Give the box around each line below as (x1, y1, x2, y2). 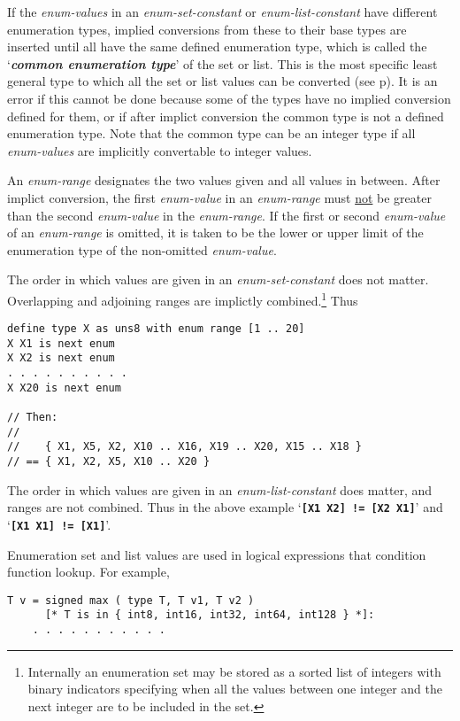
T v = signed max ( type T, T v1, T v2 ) (7, 593, 255, 607)
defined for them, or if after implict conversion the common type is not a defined (7, 106, 444, 125)
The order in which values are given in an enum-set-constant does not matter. (7, 270, 429, 289)
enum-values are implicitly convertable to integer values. (7, 141, 312, 159)
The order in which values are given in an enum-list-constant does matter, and (7, 480, 433, 499)
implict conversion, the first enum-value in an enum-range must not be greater (7, 188, 432, 206)
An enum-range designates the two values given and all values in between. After (7, 171, 441, 190)
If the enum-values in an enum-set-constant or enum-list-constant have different (7, 3, 438, 20)
